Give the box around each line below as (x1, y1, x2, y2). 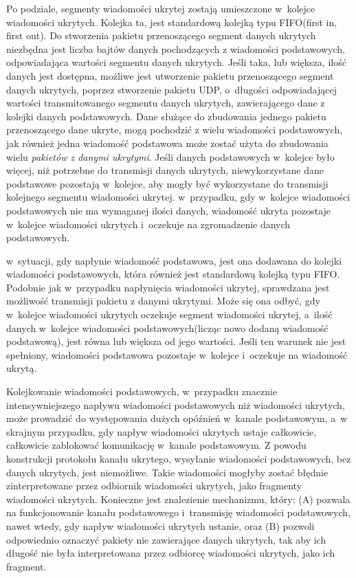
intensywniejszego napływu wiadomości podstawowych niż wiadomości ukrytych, (6, 397, 345, 412)
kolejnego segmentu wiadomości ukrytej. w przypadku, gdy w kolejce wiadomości (6, 190, 351, 204)
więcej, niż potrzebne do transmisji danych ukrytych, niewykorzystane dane (6, 163, 324, 177)
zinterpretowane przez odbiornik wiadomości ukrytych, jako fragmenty (6, 478, 302, 493)
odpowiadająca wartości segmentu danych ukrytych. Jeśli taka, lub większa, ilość (6, 55, 346, 69)
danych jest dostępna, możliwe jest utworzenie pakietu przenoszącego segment (6, 68, 334, 82)
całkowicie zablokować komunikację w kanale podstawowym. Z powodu (6, 438, 307, 452)
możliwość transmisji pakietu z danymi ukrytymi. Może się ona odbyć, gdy (6, 293, 320, 308)
